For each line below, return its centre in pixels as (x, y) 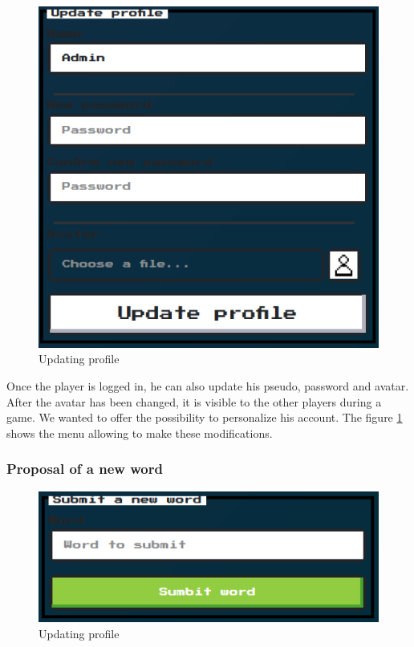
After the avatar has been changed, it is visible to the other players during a (194, 401)
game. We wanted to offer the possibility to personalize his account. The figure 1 (205, 417)
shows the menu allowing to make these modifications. (140, 433)
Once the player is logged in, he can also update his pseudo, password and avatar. (208, 386)
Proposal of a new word (85, 469)
